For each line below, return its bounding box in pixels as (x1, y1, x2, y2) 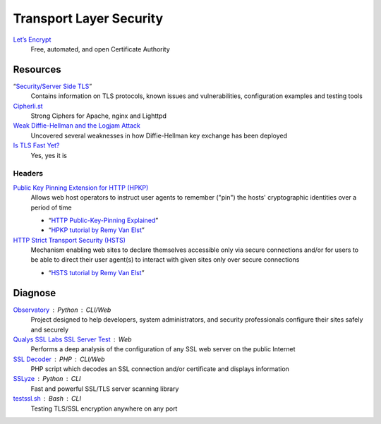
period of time (30, 203, 72, 212)
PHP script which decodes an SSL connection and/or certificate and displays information (30, 365, 289, 373)
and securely (30, 325, 68, 334)
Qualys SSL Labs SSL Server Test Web (13, 335, 132, 344)
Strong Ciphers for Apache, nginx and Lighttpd (30, 111, 167, 120)
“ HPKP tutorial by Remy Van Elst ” (48, 226, 145, 234)
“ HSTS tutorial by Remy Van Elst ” (48, 268, 145, 277)
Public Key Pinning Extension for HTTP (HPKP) (13, 183, 149, 192)
